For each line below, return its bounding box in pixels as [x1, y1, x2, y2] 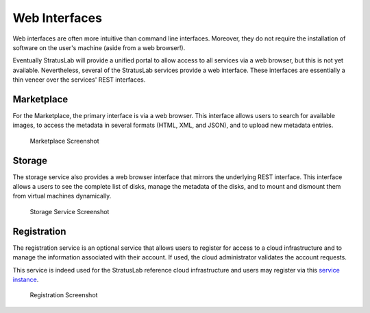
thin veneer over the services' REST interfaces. [12, 76, 146, 84]
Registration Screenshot [29, 291, 98, 299]
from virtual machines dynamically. [12, 192, 112, 200]
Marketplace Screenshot [29, 137, 99, 145]
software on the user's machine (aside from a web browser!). [12, 43, 186, 51]
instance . [12, 275, 39, 283]
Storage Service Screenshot [29, 207, 110, 216]
